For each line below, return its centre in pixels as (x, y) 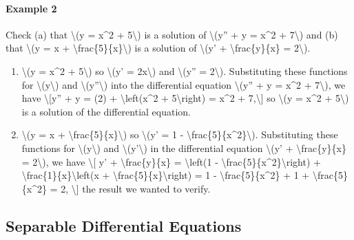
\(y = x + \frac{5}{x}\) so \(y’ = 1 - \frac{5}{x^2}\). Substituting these (180, 134)
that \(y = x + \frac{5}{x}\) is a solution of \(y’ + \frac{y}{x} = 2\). (158, 48)
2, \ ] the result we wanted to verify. (136, 188)
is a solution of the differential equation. (106, 111)
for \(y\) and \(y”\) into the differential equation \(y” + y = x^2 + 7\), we (184, 84)
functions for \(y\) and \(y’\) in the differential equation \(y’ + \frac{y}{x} (184, 148)
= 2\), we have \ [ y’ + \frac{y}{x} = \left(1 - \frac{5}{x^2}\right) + (171, 161)
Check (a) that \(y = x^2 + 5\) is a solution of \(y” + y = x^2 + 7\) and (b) (172, 34)
